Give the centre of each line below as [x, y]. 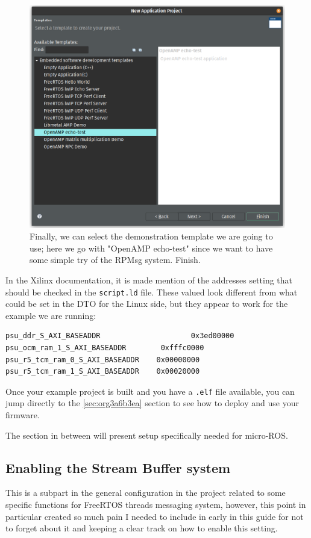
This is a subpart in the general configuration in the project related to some [146, 493]
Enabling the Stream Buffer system [118, 467]
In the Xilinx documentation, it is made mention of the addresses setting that [149, 280]
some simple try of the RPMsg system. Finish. [115, 260]
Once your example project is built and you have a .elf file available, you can [150, 391]
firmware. [23, 415]
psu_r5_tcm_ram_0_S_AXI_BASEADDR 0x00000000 [103, 360]
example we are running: [51, 315]
